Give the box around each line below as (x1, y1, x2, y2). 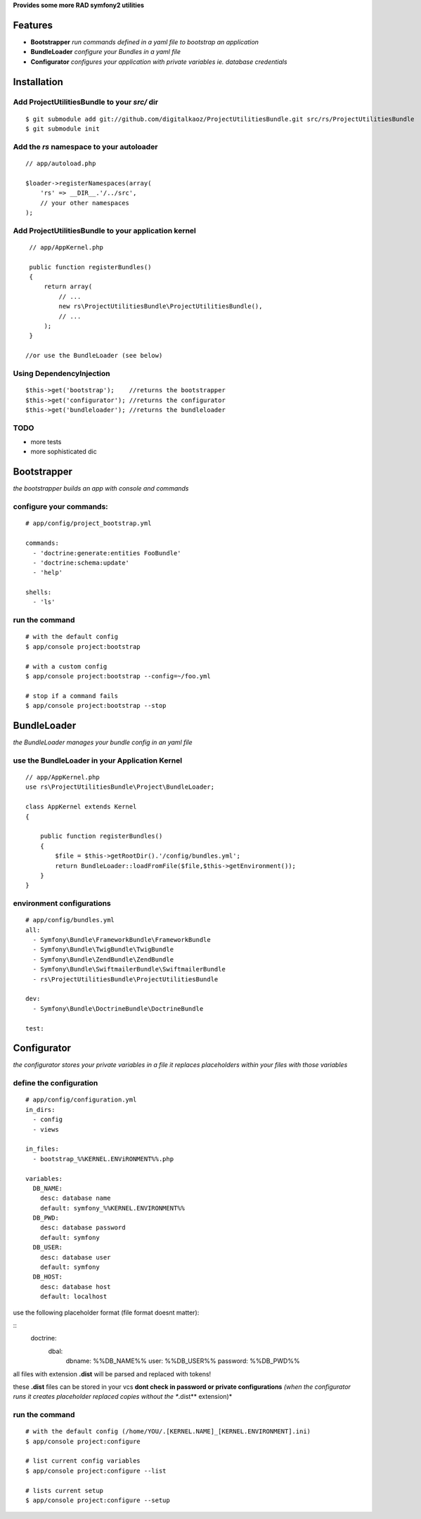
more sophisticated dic (30, 447, 98, 456)
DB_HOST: (32, 1273, 63, 1281)
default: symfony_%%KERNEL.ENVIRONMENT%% (39, 1204, 186, 1212)
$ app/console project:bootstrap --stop (25, 702, 167, 710)
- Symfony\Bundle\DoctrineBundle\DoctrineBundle (32, 1004, 204, 1012)
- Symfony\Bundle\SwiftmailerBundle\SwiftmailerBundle (32, 965, 226, 974)
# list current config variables (25, 1457, 141, 1465)
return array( (44, 283, 93, 291)
